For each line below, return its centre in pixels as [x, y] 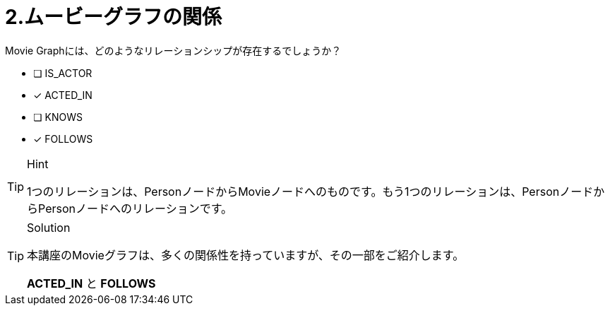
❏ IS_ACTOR [63, 73]
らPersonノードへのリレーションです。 [130, 208]
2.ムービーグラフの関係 [113, 17]
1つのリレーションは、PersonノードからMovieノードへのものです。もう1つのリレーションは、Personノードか [316, 191]
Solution [49, 227]
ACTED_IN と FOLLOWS [91, 283]
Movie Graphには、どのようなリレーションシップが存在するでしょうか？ [173, 50]
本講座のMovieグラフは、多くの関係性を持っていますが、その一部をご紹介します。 [246, 255]
